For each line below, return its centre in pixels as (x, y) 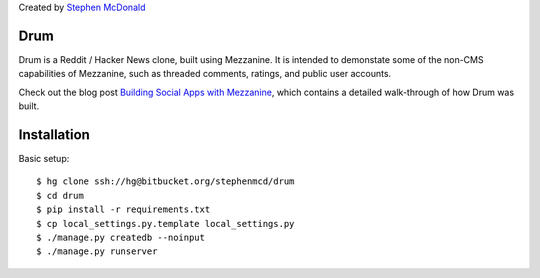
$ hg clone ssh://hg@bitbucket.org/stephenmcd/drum (165, 181)
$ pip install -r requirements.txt (123, 209)
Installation (54, 134)
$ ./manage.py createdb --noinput (120, 237)
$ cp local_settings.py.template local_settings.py (165, 223)
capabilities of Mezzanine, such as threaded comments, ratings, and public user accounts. (205, 74)
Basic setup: (44, 158)
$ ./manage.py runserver (97, 251)
